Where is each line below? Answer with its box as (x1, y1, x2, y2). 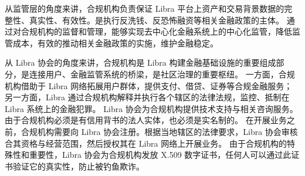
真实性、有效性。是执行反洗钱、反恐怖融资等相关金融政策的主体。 (29, 13, 284, 26)
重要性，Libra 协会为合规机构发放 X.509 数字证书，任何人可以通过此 (29, 148, 292, 161)
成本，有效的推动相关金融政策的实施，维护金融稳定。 (12, 36, 218, 49)
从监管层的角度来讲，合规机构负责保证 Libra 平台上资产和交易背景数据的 (5, 2, 284, 14)
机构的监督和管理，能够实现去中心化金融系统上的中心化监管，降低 (37, 25, 292, 38)
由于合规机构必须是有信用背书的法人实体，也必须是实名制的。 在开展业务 (5, 114, 287, 126)
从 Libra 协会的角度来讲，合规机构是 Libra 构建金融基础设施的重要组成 (5, 56, 276, 69)
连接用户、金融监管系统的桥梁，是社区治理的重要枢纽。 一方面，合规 (29, 67, 295, 80)
